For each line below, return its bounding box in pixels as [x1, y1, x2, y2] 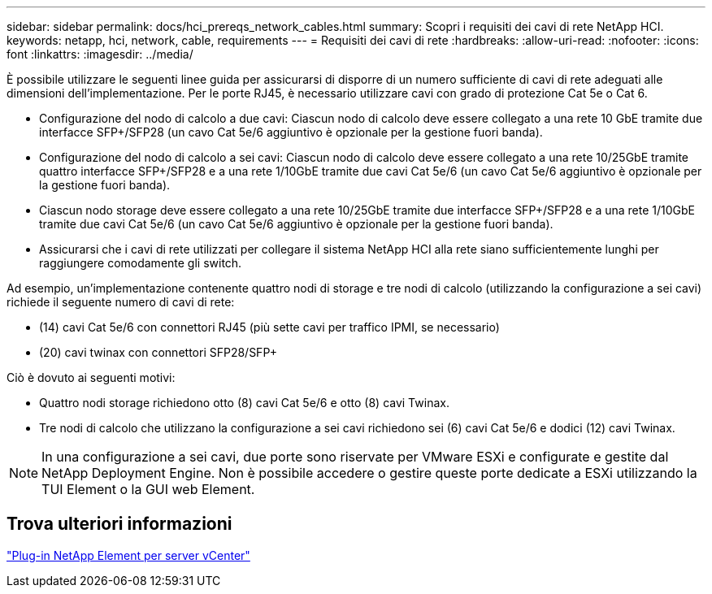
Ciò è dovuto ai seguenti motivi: [7, 371, 176, 384]
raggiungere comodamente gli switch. [39, 256, 242, 270]
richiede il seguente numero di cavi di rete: [7, 295, 235, 309]
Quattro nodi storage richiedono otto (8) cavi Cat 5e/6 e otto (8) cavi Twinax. [39, 396, 449, 410]
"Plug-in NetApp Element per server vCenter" [7, 548, 250, 562]
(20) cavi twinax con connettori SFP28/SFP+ [39, 345, 277, 359]
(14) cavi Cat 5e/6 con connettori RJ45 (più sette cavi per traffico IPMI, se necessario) [39, 320, 500, 334]
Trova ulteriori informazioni [7, 514, 232, 535]
